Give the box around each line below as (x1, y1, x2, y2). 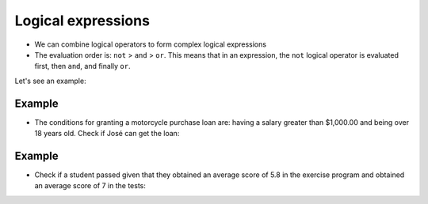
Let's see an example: (14, 76, 86, 85)
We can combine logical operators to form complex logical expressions (34, 40, 267, 49)
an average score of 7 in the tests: (34, 181, 147, 191)
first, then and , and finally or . (34, 62, 131, 71)
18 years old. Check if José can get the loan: (34, 129, 180, 138)
